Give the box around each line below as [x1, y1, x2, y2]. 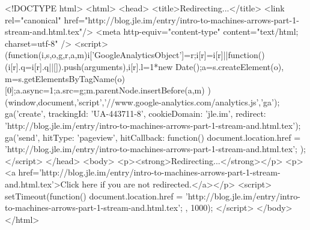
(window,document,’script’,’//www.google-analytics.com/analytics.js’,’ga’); [5, 95, 280, 108]
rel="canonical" [5, 13, 61, 26]
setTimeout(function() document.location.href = [5, 189, 183, 202]
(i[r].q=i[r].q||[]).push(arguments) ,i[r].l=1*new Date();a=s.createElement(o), [5, 60, 284, 72]
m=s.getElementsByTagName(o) [5, 72, 126, 84]
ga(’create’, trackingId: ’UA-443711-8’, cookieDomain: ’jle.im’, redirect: [5, 107, 266, 120]
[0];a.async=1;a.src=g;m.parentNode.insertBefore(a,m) [5, 84, 205, 96]
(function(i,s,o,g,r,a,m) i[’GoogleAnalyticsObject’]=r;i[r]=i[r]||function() [5, 49, 265, 61]
